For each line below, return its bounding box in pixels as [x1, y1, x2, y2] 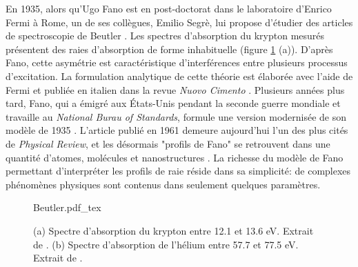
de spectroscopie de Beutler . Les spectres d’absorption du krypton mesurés [6, 28, 325, 43]
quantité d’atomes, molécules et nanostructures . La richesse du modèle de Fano [6, 150, 344, 164]
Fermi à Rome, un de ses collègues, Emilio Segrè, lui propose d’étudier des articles [6, 14, 353, 29]
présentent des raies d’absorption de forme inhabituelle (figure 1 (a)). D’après [6, 41, 333, 56]
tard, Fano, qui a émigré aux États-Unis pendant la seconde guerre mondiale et [6, 96, 341, 110]
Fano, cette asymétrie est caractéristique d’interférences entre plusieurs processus [6, 55, 348, 70]
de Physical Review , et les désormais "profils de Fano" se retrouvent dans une [6, 136, 330, 150]
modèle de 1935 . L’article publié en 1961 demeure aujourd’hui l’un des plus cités [6, 123, 348, 137]
